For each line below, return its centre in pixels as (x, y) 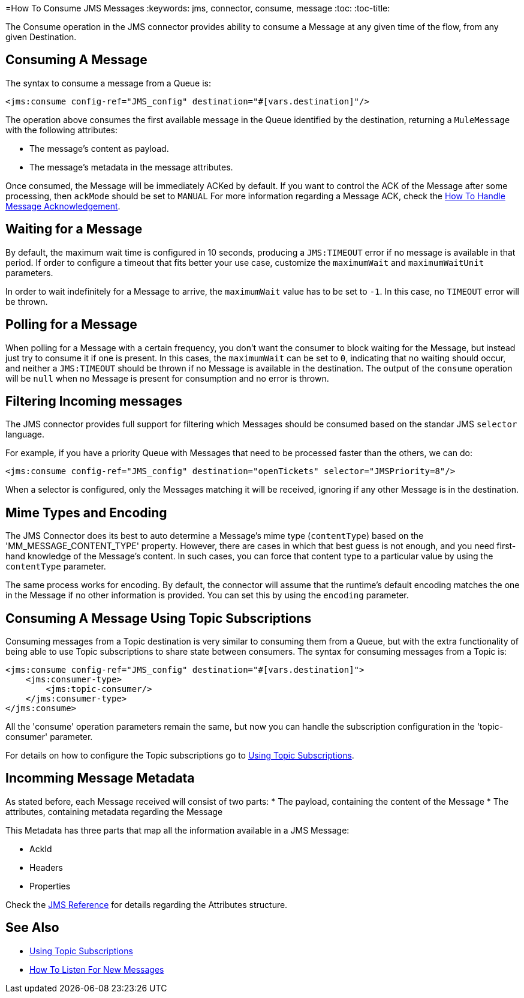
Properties (50, 886)
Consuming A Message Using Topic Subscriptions (159, 618)
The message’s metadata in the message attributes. (131, 167)
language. (25, 434)
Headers (46, 867)
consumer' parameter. (49, 737)
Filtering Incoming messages (94, 401)
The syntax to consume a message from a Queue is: (109, 83)
